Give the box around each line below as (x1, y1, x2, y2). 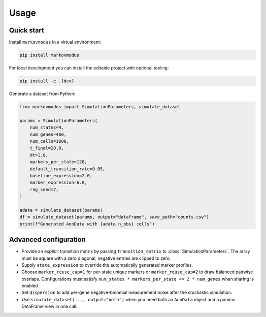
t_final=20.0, (30, 145, 64, 151)
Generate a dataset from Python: (9, 91, 76, 96)
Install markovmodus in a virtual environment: (9, 39, 101, 45)
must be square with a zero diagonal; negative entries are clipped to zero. (21, 255, 171, 261)
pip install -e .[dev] (19, 78, 74, 84)
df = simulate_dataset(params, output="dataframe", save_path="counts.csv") (19, 214, 209, 220)
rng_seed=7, (30, 187, 59, 192)
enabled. (21, 283, 39, 289)
